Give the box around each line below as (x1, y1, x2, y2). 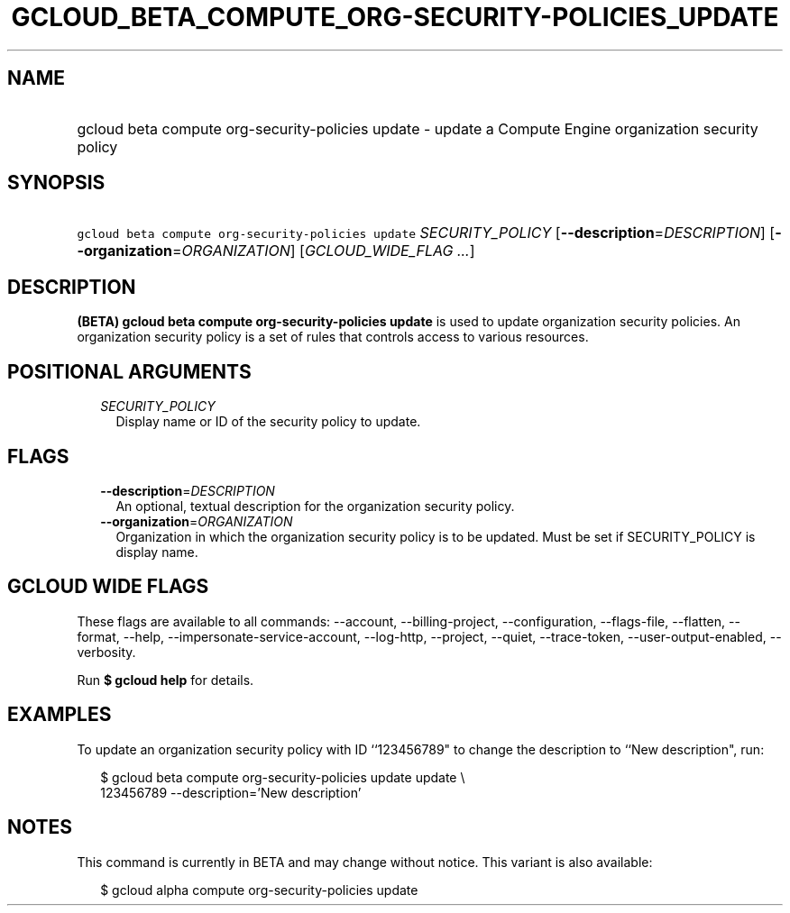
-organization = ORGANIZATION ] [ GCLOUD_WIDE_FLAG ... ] (77, 242, 475, 260)
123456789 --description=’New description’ (100, 784, 362, 800)
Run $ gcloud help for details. (77, 671, 254, 688)
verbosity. (77, 644, 136, 660)
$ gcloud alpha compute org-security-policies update (100, 881, 418, 898)
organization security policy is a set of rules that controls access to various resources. (77, 329, 589, 345)
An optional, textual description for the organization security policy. (115, 498, 515, 514)
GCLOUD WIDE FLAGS (7, 575, 209, 598)
